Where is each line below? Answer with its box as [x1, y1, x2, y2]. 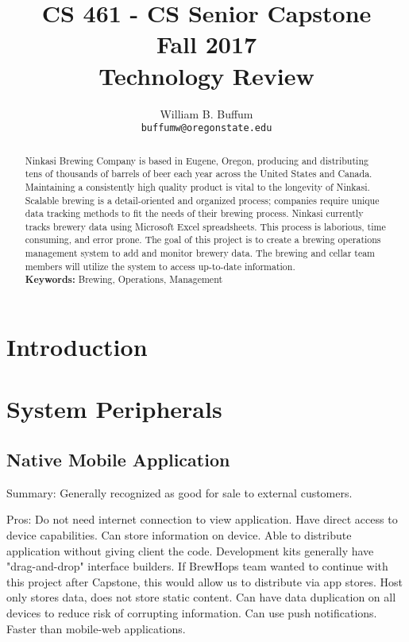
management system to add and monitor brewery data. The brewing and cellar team [25, 246, 376, 260]
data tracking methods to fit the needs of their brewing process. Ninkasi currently [25, 207, 364, 220]
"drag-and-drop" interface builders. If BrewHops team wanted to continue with [6, 558, 388, 574]
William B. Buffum [160, 105, 253, 122]
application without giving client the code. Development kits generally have [6, 542, 374, 559]
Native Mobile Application [6, 447, 230, 472]
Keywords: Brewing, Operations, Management [25, 273, 223, 287]
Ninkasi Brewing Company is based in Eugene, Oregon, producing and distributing [25, 153, 368, 167]
